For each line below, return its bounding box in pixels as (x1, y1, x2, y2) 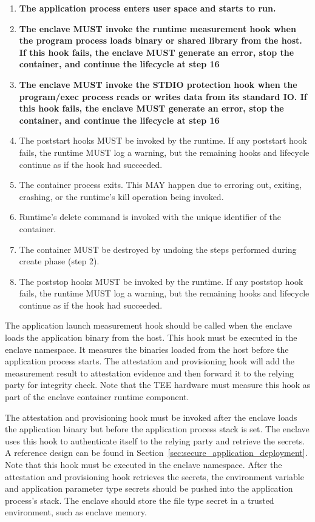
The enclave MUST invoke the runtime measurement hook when (19, 22, 296, 35)
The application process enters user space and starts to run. (19, 2, 276, 14)
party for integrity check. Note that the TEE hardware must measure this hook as (5, 378, 311, 391)
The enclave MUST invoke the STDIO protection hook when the (19, 78, 297, 90)
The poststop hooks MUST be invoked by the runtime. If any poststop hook (19, 275, 303, 287)
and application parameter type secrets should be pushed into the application (5, 482, 293, 495)
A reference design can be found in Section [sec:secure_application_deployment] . (5, 446, 308, 459)
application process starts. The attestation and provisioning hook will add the (5, 355, 295, 367)
